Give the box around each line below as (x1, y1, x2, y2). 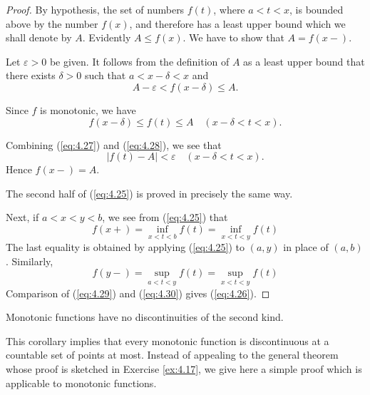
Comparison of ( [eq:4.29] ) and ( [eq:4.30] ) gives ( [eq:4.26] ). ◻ (6, 285, 270, 300)
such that (84, 68, 126, 83)
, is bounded (289, 2, 344, 16)
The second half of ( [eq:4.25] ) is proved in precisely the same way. (6, 185, 293, 200)
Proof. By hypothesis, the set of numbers (6, 2, 185, 16)
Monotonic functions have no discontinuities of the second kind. (6, 309, 284, 324)
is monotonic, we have (40, 102, 136, 117)
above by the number (6, 16, 98, 31)
